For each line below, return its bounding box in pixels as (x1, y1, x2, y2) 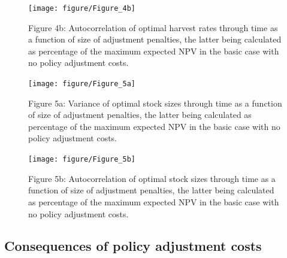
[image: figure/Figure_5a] (28, 80, 135, 89)
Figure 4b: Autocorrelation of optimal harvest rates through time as (28, 21, 278, 34)
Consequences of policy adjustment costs (4, 236, 262, 255)
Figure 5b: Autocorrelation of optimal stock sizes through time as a (28, 172, 276, 184)
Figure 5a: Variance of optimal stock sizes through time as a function (28, 96, 282, 109)
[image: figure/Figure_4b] (28, 4, 135, 13)
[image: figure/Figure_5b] (28, 155, 135, 164)
